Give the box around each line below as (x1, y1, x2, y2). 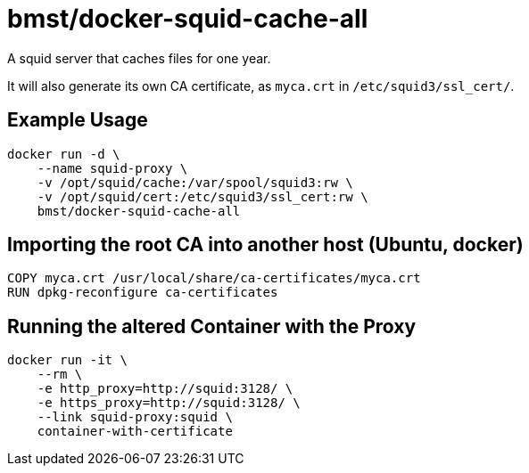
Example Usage (7, 109, 148, 132)
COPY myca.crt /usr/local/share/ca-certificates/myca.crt (7, 271, 421, 286)
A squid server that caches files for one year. (7, 50, 271, 66)
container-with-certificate (37, 424, 233, 439)
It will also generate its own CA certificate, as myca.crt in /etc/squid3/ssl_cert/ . (7, 77, 515, 94)
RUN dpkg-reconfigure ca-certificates (7, 285, 278, 300)
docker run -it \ (7, 353, 128, 368)
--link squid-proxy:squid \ (37, 410, 233, 425)
